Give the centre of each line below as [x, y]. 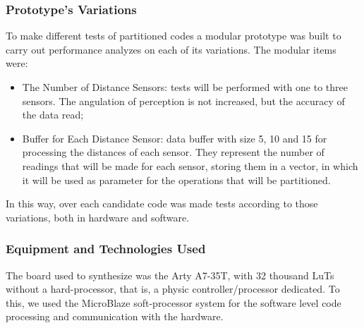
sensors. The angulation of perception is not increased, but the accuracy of [183, 101]
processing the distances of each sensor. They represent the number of [173, 152]
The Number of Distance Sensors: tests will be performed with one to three [185, 87]
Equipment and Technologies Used [106, 249]
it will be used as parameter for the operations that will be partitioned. [176, 180]
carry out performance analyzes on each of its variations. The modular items [171, 49]
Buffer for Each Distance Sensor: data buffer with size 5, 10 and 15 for [175, 138]
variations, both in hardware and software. [98, 217]
